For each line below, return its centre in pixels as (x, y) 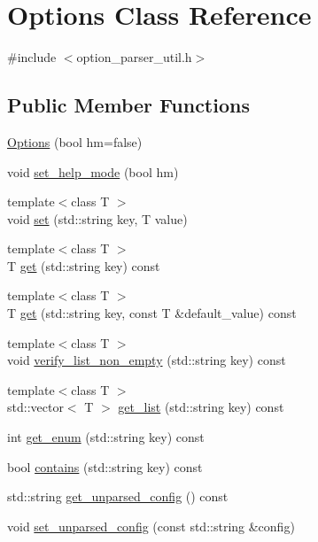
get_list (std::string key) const (201, 407)
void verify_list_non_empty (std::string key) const (147, 360)
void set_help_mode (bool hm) (93, 171)
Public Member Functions (128, 105)
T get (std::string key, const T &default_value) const (152, 313)
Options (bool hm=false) (75, 141)
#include (32, 57)
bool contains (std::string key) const (105, 466)
